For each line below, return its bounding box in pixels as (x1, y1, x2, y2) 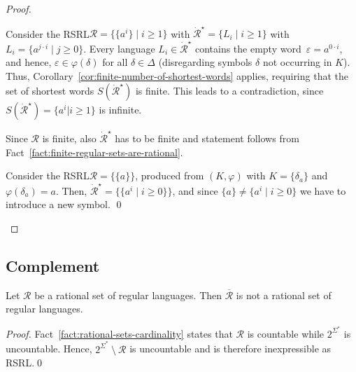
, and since (172, 183, 218, 198)
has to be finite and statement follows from (115, 131, 299, 146)
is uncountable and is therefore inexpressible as (129, 341, 332, 356)
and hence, (6, 55, 52, 69)
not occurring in (262, 55, 332, 69)
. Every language (83, 41, 155, 55)
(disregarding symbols (158, 55, 252, 69)
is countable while (247, 326, 325, 340)
